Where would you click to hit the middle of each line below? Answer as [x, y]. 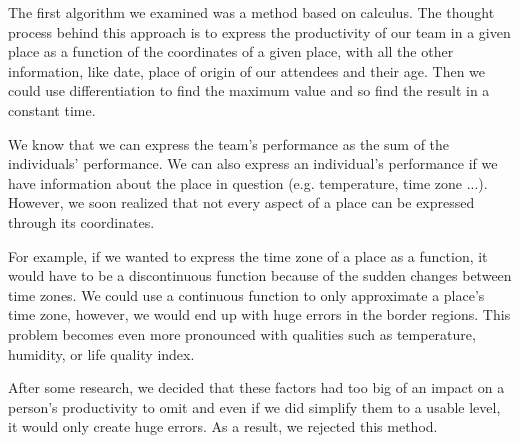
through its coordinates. [81, 221]
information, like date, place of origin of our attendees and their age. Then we [247, 70]
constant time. [52, 109]
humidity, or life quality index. [101, 353]
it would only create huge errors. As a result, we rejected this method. [223, 426]
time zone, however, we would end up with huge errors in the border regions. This [259, 314]
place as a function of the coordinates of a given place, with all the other [231, 51]
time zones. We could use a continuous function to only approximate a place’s [246, 294]
